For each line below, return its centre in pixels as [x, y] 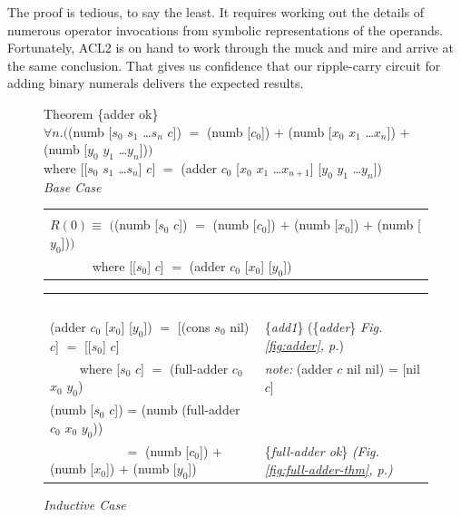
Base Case [73, 186]
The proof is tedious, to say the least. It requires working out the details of [216, 12]
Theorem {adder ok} [101, 113]
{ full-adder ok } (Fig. [322, 451]
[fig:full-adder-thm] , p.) [329, 468]
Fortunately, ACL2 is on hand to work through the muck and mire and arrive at [230, 48]
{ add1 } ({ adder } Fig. [324, 327]
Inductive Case [85, 504]
